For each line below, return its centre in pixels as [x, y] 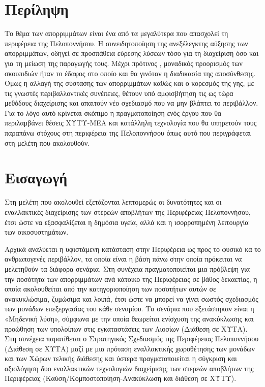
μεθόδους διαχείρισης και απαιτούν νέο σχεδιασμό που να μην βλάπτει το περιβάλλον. [131, 103]
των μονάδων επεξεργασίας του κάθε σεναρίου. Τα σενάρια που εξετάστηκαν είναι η [129, 309]
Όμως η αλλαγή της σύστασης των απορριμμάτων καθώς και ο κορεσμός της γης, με [129, 83]
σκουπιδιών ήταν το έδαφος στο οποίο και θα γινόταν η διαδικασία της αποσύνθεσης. [130, 73]
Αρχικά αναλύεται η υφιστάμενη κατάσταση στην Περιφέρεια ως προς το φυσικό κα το [133, 249]
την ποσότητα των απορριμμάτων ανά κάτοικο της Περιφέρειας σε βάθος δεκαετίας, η [131, 279]
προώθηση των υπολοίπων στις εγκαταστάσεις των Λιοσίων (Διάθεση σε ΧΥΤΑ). [126, 328]
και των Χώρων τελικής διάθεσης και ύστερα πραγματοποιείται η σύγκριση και [121, 358]
